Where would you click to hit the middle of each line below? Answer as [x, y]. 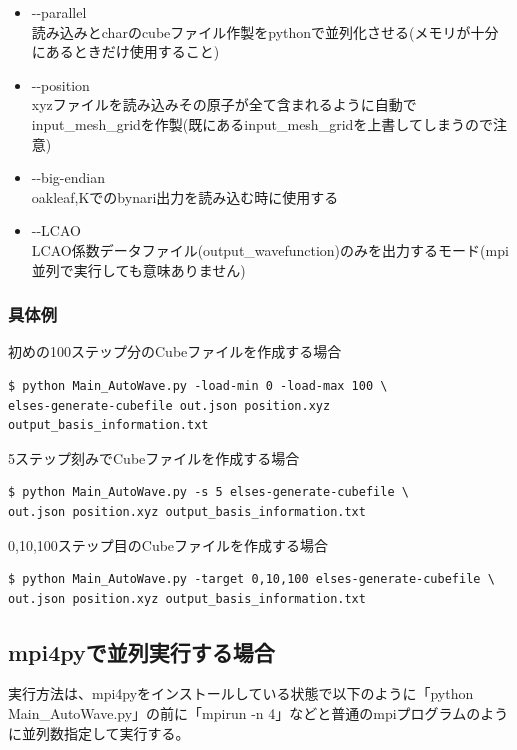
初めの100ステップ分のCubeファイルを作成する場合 [175, 351]
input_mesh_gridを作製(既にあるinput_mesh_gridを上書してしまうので [262, 123]
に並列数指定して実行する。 [99, 732]
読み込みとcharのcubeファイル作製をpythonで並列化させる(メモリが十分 [265, 31]
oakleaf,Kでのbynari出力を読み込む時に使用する [185, 196]
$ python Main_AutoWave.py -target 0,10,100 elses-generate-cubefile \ [251, 579]
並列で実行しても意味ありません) [138, 269]
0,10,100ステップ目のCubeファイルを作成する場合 [168, 544]
